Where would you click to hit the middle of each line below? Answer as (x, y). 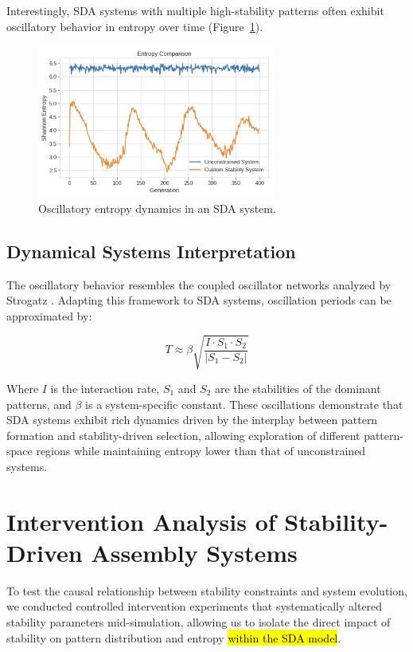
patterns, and (39, 404)
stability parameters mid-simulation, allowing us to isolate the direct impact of (199, 621)
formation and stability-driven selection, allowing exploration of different (183, 435)
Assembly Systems (194, 552)
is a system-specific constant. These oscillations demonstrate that (244, 404)
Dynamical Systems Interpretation (151, 251)
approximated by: (49, 315)
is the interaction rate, (105, 388)
